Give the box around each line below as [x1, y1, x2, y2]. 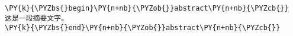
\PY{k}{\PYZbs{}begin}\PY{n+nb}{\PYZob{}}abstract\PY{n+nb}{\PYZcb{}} [5, 4, 289, 12]
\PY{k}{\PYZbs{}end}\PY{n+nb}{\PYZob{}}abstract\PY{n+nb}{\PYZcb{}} [5, 24, 281, 32]
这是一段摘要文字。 [5, 14, 69, 22]
